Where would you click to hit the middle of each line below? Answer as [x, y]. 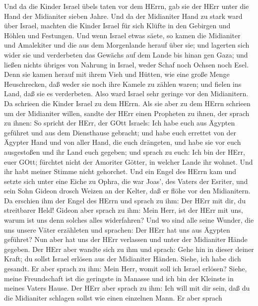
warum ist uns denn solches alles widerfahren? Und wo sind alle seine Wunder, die [129, 220]
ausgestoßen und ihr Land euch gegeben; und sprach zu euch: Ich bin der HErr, [125, 152]
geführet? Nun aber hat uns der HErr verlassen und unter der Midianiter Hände [126, 239]
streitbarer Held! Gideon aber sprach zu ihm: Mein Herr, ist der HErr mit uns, [124, 210]
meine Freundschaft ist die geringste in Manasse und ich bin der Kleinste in [119, 278]
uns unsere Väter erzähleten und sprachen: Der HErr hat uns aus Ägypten [117, 229]
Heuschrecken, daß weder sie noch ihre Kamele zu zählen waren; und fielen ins [123, 84]
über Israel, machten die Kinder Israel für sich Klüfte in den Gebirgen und [117, 26]
